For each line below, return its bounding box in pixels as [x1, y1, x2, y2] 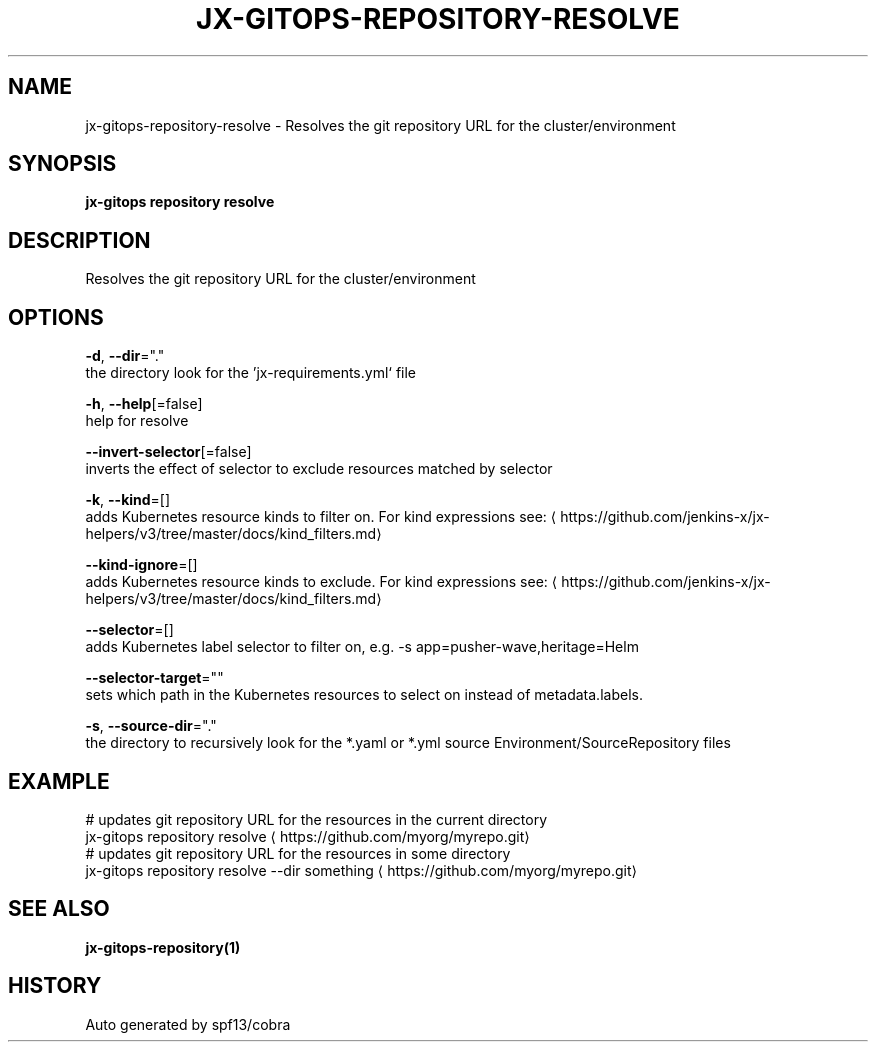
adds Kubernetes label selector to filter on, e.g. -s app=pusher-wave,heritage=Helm [85, 638, 639, 656]
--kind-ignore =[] [85, 556, 198, 574]
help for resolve [85, 412, 189, 430]
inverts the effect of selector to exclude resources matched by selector [85, 460, 553, 478]
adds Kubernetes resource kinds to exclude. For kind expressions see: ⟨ [85, 573, 558, 591]
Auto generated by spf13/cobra [85, 1015, 291, 1033]
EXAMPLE [8, 768, 110, 794]
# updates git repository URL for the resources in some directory [85, 844, 511, 862]
